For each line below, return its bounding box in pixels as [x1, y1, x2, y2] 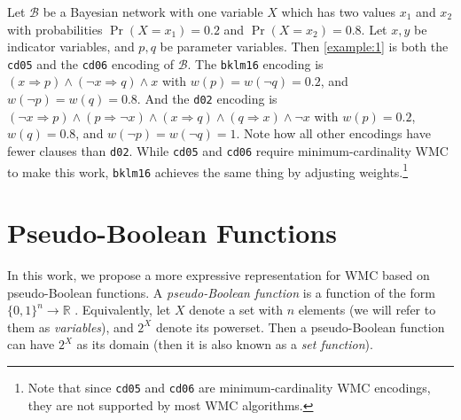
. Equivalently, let [74, 300, 171, 319]
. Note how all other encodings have [236, 124, 431, 143]
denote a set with [189, 300, 283, 319]
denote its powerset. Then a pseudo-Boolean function [155, 317, 445, 336]
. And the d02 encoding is [137, 89, 277, 108]
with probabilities [7, 19, 103, 38]
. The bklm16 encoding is [187, 54, 324, 73]
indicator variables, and [7, 37, 135, 56]
